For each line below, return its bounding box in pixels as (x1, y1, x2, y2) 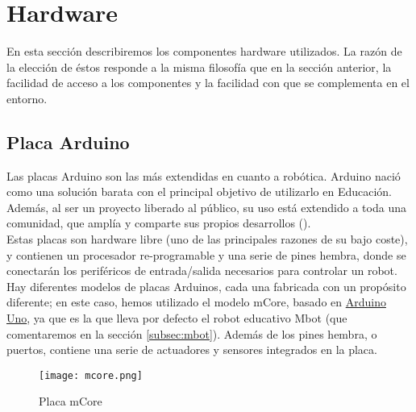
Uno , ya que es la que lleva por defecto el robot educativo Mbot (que (6, 310, 347, 327)
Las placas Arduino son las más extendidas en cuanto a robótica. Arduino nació (6, 167, 401, 184)
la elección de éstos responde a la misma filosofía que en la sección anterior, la (6, 58, 392, 75)
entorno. (6, 89, 48, 106)
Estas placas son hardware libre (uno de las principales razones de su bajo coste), (6, 231, 408, 248)
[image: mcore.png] (39, 369, 143, 381)
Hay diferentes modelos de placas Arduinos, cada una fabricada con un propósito (6, 277, 406, 294)
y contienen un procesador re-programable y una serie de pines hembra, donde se (6, 246, 406, 263)
